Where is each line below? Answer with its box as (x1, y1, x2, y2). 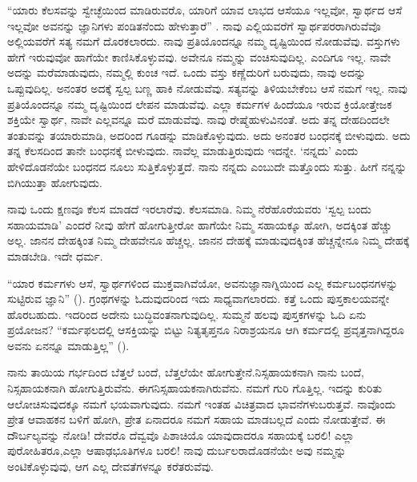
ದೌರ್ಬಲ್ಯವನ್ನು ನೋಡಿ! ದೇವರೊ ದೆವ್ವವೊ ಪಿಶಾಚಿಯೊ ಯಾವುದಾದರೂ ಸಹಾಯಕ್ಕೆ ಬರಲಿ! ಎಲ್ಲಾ (7, 426, 355, 443)
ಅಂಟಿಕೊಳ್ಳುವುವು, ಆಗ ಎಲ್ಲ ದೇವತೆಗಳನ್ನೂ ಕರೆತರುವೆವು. (7, 458, 214, 475)
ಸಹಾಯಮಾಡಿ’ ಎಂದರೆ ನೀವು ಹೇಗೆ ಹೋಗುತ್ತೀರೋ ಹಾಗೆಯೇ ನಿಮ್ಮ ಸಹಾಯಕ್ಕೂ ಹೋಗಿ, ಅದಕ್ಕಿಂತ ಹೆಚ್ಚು (7, 216, 392, 233)
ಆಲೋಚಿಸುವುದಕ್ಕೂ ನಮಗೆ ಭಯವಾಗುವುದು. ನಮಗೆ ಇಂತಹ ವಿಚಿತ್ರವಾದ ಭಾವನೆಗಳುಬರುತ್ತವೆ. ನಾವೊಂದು (7, 395, 396, 412)
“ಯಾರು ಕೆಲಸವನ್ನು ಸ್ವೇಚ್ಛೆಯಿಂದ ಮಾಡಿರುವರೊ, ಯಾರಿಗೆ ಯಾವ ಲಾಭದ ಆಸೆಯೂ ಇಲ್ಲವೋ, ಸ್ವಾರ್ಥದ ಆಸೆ (7, 2, 403, 18)
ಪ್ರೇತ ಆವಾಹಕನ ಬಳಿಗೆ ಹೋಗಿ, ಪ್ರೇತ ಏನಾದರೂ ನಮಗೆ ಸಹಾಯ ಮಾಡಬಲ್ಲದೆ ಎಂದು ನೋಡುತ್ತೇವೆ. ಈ (7, 411, 386, 428)
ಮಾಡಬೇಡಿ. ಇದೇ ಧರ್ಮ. (7, 247, 103, 264)
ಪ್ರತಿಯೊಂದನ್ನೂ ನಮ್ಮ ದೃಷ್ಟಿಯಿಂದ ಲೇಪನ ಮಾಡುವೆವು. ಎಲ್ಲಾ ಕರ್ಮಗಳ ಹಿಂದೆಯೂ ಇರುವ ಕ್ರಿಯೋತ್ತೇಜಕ (7, 95, 392, 112)
